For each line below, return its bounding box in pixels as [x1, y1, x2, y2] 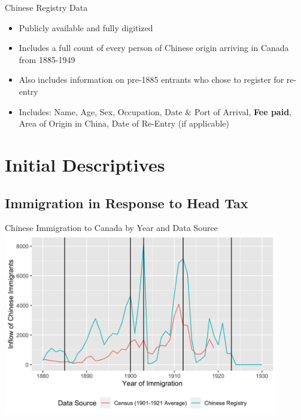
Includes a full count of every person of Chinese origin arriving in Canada [19, 41, 289, 54]
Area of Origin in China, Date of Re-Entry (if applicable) [19, 117, 229, 130]
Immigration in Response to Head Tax [5, 193, 248, 212]
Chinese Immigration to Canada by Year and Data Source [5, 221, 218, 234]
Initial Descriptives [5, 152, 165, 176]
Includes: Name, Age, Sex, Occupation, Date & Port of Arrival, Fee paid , [19, 105, 292, 118]
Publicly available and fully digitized [19, 21, 153, 34]
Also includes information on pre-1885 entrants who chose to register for [19, 73, 284, 86]
